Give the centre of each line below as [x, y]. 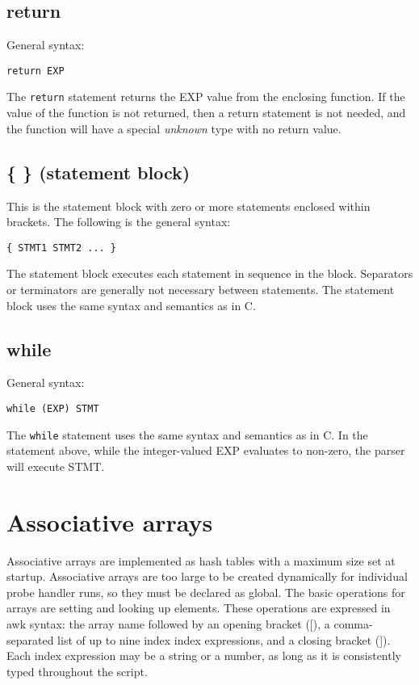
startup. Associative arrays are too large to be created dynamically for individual [207, 576]
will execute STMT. [56, 466]
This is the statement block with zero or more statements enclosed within [189, 206]
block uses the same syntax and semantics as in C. [131, 305]
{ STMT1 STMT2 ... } [62, 248]
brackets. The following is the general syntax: [119, 222]
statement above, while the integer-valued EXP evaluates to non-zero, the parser [206, 450]
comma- [353, 623]
